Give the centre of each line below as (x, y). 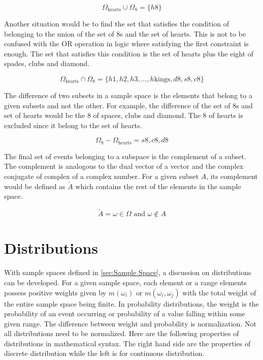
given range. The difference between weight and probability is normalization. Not (130, 323)
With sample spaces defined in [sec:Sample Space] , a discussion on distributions (128, 272)
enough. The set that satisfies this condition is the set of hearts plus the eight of (129, 53)
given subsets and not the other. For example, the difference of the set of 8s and (128, 105)
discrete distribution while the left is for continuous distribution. (104, 353)
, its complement (232, 176)
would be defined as (35, 186)
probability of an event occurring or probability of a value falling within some (125, 313)
